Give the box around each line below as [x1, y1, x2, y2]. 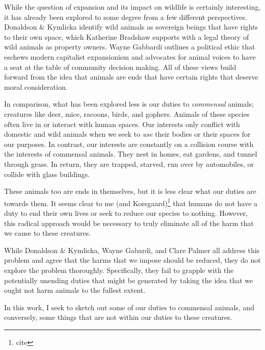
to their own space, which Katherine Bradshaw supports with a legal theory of [4, 31, 249, 42]
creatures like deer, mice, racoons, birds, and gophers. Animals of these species [4, 108, 250, 119]
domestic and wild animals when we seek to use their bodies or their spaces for [4, 129, 251, 139]
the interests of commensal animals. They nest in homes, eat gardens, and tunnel [4, 148, 257, 159]
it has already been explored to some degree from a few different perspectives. [4, 11, 247, 22]
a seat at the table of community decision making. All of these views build [4, 61, 236, 72]
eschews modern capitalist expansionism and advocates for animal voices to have [4, 51, 256, 62]
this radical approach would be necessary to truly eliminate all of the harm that [4, 217, 254, 228]
